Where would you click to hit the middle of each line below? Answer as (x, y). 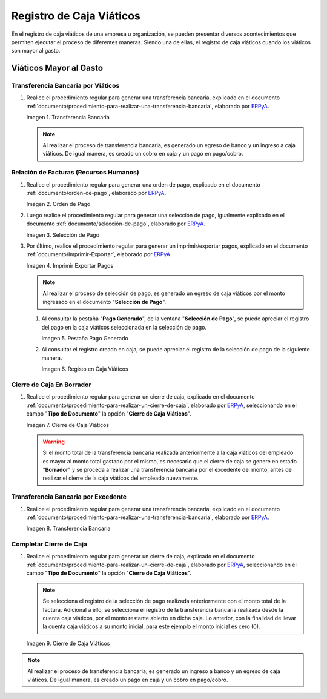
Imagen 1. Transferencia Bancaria (68, 118)
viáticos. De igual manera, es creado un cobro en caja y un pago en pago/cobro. (143, 154)
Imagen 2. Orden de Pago (58, 204)
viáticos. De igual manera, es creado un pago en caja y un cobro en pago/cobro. (128, 680)
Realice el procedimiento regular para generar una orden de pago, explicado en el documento (143, 184)
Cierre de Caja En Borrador (51, 385)
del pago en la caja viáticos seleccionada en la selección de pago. (124, 327)
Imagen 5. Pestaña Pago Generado (85, 339)
